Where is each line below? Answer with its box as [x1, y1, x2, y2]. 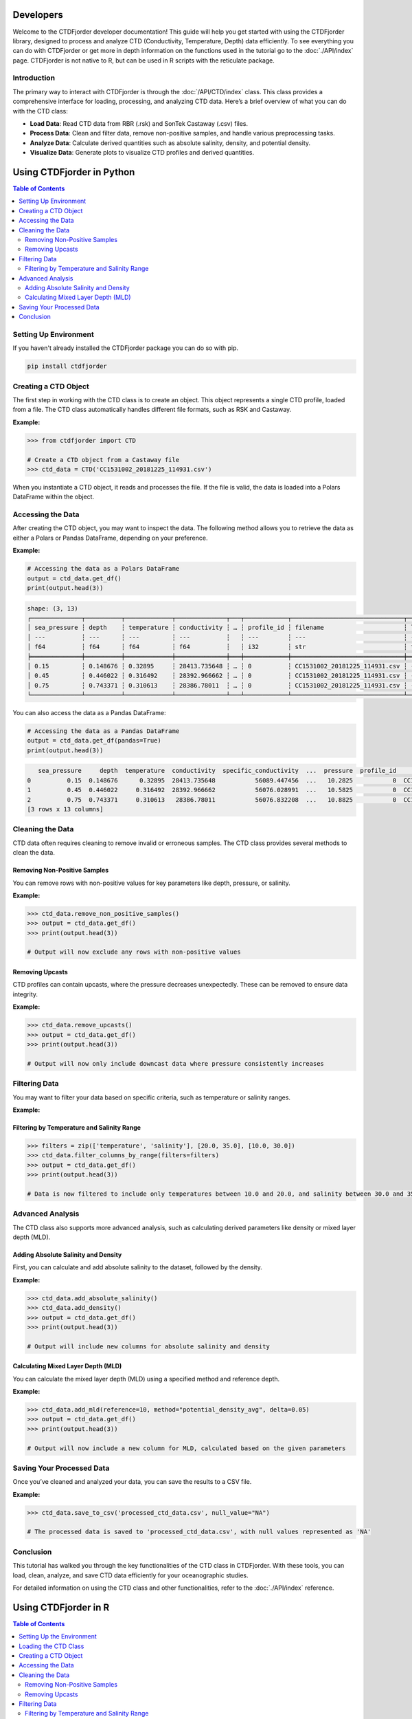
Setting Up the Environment [19, 1632, 98, 1641]
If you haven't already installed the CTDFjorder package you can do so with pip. [12, 344, 239, 352]
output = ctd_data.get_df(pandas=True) [27, 736, 161, 745]
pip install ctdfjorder [27, 362, 108, 371]
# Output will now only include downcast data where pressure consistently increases [27, 1060, 324, 1067]
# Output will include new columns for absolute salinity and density [27, 1342, 271, 1350]
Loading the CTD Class [19, 1642, 84, 1650]
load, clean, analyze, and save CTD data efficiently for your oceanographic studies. [12, 1571, 249, 1579]
